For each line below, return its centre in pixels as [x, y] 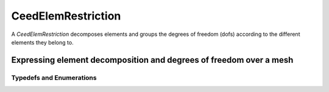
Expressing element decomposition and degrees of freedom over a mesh [152, 60]
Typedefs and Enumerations [54, 77]
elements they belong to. [42, 42]
